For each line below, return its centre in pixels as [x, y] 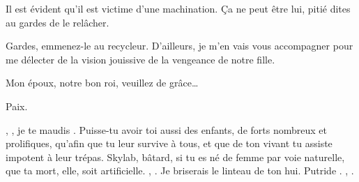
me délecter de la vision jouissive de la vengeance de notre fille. [140, 59]
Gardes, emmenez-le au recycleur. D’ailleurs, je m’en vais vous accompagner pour [179, 46]
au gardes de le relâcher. [58, 22]
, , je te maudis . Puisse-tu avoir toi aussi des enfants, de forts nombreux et [166, 129]
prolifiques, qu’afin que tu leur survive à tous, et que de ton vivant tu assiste [169, 143]
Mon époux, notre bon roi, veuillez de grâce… [102, 83]
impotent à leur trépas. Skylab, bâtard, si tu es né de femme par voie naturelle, [175, 157]
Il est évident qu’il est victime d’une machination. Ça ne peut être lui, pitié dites [178, 8]
